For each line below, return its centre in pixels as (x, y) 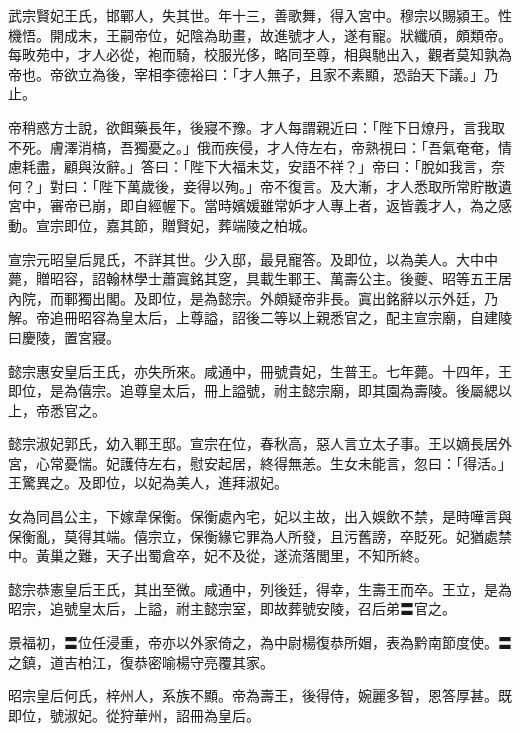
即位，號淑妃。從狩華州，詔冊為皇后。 (134, 714)
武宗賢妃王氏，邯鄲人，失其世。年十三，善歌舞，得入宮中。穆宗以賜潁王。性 (260, 15)
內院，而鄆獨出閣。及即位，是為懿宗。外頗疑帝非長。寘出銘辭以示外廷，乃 (253, 297)
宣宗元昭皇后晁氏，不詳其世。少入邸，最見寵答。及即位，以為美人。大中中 (253, 258)
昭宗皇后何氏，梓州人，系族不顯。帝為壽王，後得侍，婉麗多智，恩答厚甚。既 (260, 695)
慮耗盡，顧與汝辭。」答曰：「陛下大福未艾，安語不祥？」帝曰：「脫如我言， (249, 166)
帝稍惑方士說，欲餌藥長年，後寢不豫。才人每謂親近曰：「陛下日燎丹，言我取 (256, 126)
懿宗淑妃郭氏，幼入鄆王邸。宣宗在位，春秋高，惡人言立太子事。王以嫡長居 (253, 443)
